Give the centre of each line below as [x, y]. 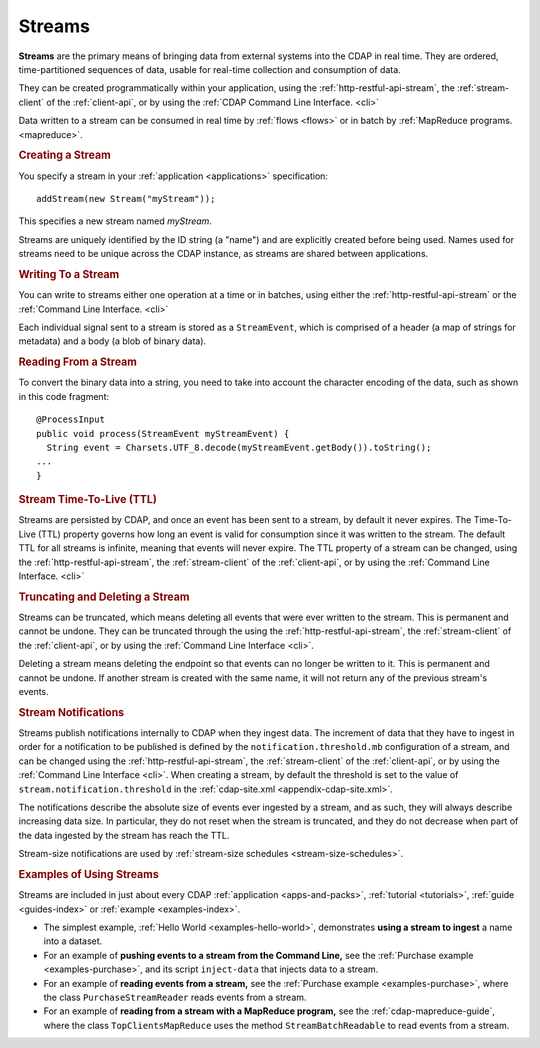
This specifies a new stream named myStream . [115, 221]
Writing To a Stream [69, 274]
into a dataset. [73, 941]
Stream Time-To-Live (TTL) [87, 500]
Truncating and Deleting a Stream [104, 597]
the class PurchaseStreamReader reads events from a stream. [175, 997]
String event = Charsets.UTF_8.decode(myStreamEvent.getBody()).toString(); [239, 447]
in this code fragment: [64, 396]
